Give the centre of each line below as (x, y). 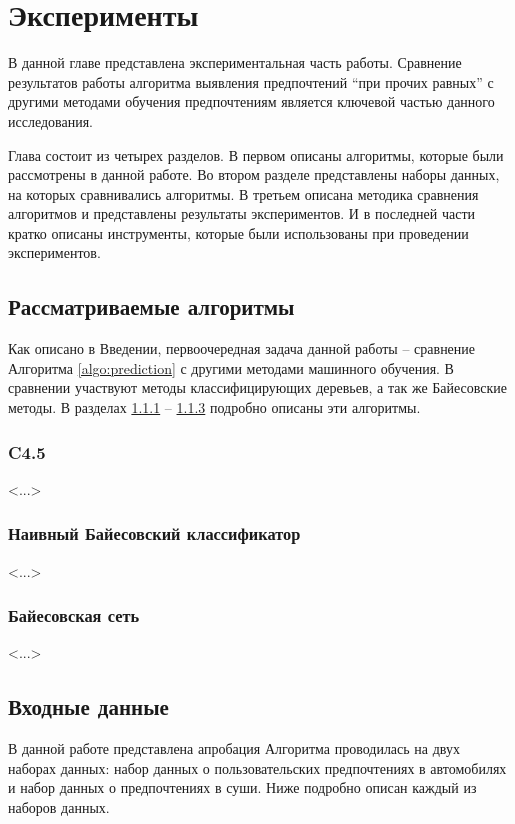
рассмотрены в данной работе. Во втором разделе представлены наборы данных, (254, 174)
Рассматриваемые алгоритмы (151, 306)
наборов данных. (59, 807)
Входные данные (88, 706)
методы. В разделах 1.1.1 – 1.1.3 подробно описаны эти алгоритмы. (214, 407)
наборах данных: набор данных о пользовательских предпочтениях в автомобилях (257, 767)
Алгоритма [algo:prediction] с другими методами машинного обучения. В (231, 367)
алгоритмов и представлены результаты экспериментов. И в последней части (242, 213)
